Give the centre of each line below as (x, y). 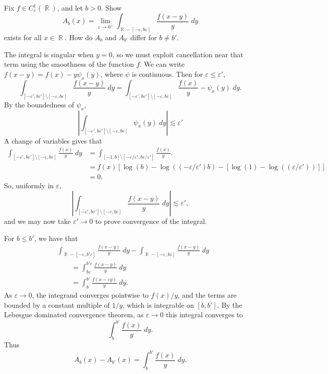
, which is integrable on (158, 304)
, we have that (56, 238)
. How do (79, 37)
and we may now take (37, 221)
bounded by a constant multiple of (57, 304)
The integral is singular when (49, 54)
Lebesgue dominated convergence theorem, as (74, 315)
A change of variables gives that (53, 140)
